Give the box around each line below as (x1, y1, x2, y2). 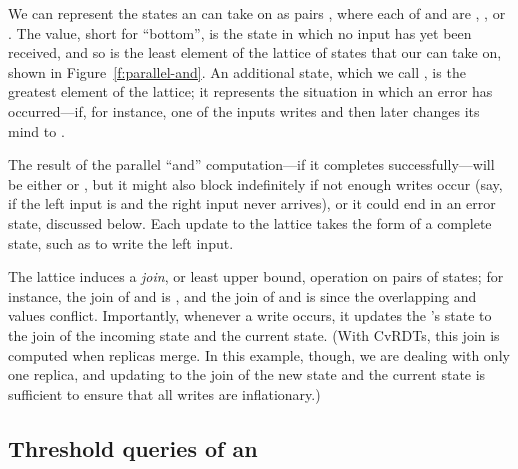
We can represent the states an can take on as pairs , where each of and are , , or (8, 3, 506, 23)
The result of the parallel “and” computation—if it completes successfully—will (8, 154, 495, 175)
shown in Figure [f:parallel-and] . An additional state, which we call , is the (8, 61, 466, 82)
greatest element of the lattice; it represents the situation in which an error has (8, 81, 493, 102)
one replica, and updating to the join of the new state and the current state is (8, 364, 486, 385)
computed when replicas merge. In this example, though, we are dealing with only (8, 344, 510, 365)
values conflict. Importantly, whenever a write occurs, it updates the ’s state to (8, 305, 492, 326)
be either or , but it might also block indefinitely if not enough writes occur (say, (8, 173, 503, 194)
